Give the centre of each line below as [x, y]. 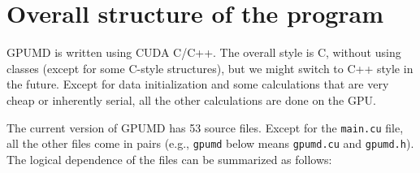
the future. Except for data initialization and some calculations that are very [198, 84]
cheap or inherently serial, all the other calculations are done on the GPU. [191, 99]
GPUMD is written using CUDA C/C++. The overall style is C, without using [204, 52]
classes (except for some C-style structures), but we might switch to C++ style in [210, 68]
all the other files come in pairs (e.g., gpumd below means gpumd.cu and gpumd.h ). [210, 143]
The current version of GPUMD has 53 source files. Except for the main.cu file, [205, 127]
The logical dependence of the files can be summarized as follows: [169, 159]
